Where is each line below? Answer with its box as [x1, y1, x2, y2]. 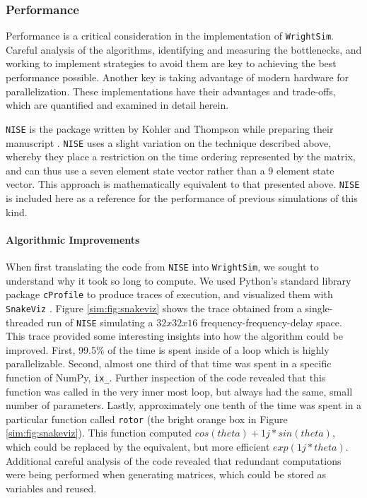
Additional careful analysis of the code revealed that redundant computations [6, 453, 342, 468]
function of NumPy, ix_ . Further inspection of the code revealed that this [6, 369, 326, 384]
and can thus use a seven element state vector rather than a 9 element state [6, 162, 334, 177]
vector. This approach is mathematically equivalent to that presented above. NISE [6, 177, 360, 191]
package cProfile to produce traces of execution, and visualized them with [6, 287, 333, 302]
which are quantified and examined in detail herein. [6, 97, 229, 112]
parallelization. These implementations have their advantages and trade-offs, [6, 83, 336, 98]
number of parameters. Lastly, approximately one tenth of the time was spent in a [6, 398, 362, 413]
